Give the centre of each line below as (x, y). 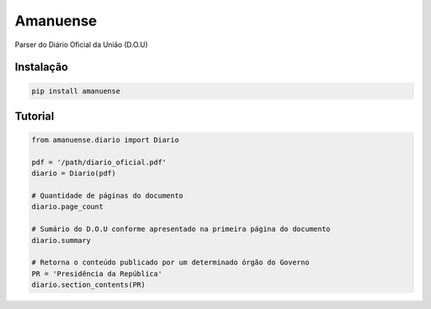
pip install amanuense (76, 91)
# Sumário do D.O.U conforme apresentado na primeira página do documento (181, 229)
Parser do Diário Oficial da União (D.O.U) (81, 45)
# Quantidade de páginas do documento (107, 196)
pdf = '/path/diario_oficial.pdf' (99, 162)
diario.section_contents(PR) (89, 285)
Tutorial (35, 116)
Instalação (42, 67)
